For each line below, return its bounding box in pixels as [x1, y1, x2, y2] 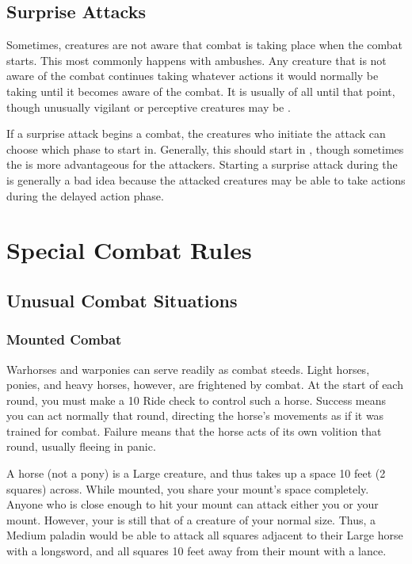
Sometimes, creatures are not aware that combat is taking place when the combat [6, 36, 403, 53]
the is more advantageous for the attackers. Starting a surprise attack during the [6, 156, 398, 173]
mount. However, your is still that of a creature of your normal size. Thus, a [6, 511, 376, 528]
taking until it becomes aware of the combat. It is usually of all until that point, [6, 82, 395, 99]
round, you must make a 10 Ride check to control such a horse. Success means [6, 391, 387, 408]
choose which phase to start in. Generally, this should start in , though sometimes [6, 140, 404, 157]
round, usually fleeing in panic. [6, 438, 156, 455]
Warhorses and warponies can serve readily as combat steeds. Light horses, [6, 360, 370, 377]
